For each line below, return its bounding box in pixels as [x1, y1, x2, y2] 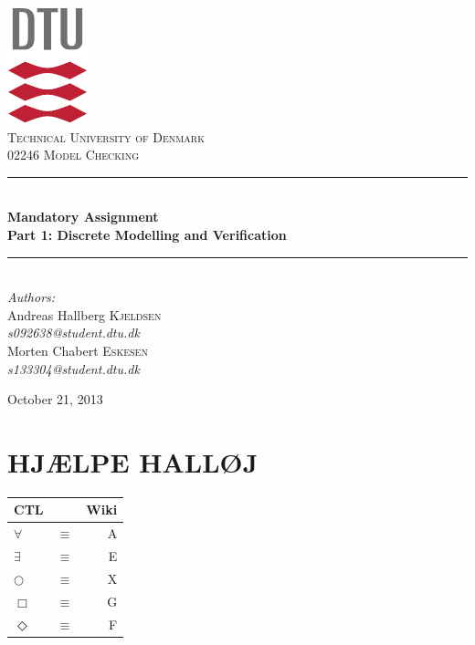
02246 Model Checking [7, 145, 140, 164]
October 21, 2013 [7, 390, 103, 409]
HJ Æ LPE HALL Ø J [7, 442, 259, 480]
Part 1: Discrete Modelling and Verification [7, 224, 287, 244]
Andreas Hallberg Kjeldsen [7, 305, 162, 324]
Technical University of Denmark [7, 127, 205, 146]
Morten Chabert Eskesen [7, 340, 148, 359]
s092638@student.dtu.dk [7, 323, 140, 342]
